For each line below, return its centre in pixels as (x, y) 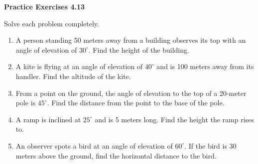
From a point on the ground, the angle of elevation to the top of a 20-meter (131, 93)
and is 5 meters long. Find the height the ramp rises (174, 119)
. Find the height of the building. (139, 49)
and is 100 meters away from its (205, 66)
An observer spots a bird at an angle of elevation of (94, 145)
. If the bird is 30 (210, 145)
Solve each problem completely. (52, 23)
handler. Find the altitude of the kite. (73, 76)
